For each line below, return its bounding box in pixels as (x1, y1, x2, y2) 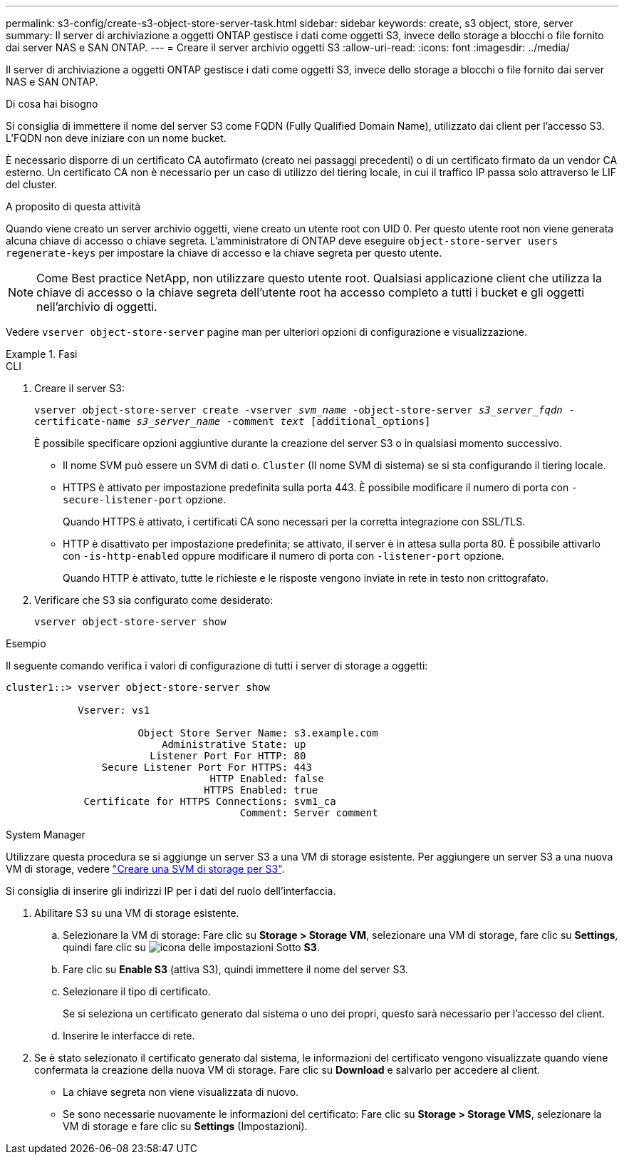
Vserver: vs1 (78, 704, 150, 716)
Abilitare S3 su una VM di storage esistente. (34, 907, 239, 919)
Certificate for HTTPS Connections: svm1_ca (83, 796, 336, 807)
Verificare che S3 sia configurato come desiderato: (34, 594, 274, 606)
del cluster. (6, 178, 58, 190)
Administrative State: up (162, 739, 306, 750)
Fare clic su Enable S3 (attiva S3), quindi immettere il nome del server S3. (63, 963, 408, 975)
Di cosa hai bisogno (6, 98, 98, 110)
